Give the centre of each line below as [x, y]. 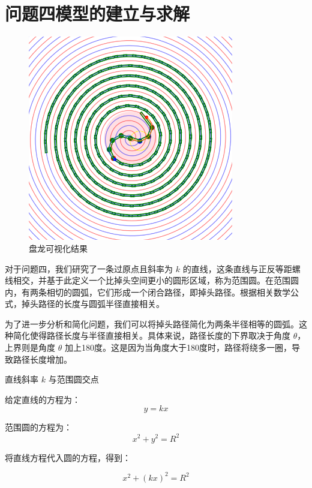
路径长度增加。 [42, 359]
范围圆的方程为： [38, 427]
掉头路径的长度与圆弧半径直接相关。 [93, 304]
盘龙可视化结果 [58, 248]
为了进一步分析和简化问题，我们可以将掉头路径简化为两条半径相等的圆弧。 [152, 323]
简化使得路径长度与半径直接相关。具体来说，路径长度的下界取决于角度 [151, 335]
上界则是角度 [30, 347]
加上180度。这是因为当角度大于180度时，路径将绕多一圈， [178, 347]
